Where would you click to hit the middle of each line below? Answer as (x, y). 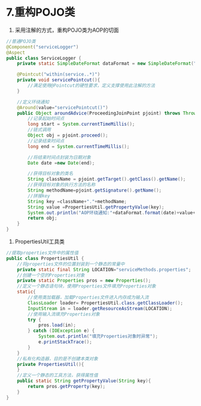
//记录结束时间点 (46, 141)
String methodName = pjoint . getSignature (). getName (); (95, 190)
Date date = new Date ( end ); (61, 163)
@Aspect (16, 52)
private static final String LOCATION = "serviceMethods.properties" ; (104, 269)
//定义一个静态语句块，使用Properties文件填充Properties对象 (87, 286)
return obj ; (43, 218)
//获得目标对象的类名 (51, 174)
